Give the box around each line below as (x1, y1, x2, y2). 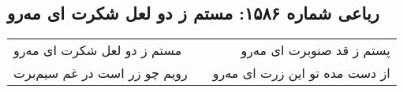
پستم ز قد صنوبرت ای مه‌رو (241, 41, 390, 60)
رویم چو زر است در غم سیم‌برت (13, 64, 188, 83)
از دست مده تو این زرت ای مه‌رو (212, 64, 390, 83)
